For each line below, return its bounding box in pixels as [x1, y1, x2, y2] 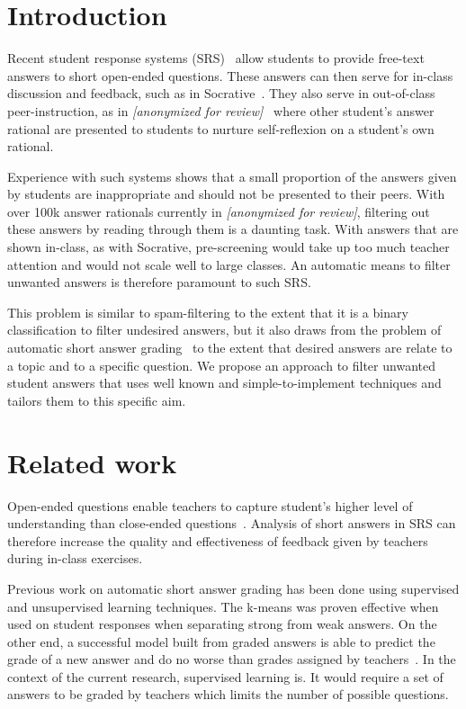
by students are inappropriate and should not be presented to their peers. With [7, 184, 445, 203]
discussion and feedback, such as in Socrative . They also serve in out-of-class [7, 84, 435, 103]
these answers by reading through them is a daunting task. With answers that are [7, 220, 459, 238]
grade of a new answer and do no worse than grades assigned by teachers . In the [7, 650, 456, 669]
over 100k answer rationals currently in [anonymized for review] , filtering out [7, 202, 430, 220]
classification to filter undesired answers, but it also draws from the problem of [7, 320, 442, 339]
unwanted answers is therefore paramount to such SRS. [7, 273, 311, 292]
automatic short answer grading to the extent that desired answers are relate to [7, 338, 453, 357]
